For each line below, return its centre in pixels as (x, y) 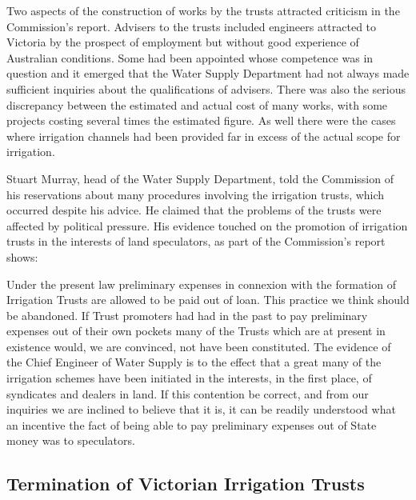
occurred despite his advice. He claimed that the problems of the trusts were (194, 210)
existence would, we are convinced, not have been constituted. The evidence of (199, 346)
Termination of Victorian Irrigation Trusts (186, 484)
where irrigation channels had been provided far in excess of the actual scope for (204, 136)
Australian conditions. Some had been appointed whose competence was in (190, 57)
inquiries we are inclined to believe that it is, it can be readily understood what (201, 409)
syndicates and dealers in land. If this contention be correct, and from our (188, 393)
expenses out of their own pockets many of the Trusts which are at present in (196, 331)
